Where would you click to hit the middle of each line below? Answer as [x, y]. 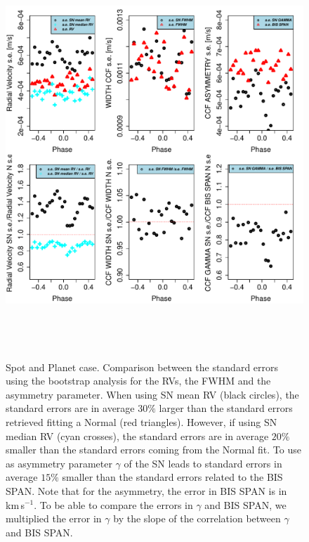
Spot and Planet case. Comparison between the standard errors [142, 367]
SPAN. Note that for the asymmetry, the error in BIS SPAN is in [146, 490]
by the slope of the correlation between [197, 518]
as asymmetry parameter [59, 463]
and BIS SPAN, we [245, 504]
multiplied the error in [54, 518]
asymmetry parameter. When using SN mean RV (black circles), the [152, 394]
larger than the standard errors [226, 408]
